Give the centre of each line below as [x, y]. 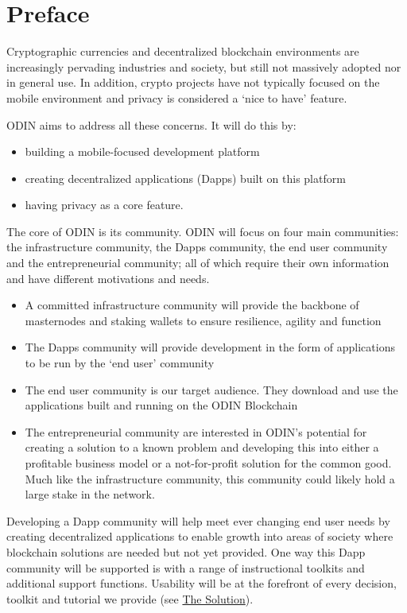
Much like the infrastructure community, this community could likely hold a [210, 478]
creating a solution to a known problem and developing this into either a [202, 447]
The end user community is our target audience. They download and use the [211, 389]
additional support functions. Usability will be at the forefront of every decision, [202, 583]
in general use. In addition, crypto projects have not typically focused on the [193, 82]
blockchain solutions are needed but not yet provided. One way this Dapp [186, 551]
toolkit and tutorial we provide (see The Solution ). [130, 598]
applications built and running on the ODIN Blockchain [161, 405]
